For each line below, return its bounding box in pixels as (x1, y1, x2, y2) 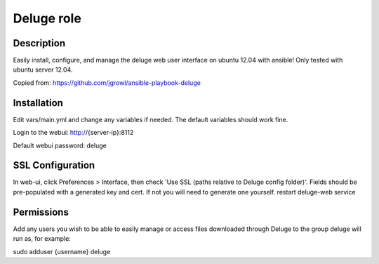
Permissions (13, 206, 69, 218)
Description (13, 37, 66, 49)
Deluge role (13, 11, 82, 26)
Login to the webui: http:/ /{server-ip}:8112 (13, 128, 134, 137)
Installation (13, 97, 63, 109)
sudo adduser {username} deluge (13, 247, 111, 256)
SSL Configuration (13, 159, 95, 171)
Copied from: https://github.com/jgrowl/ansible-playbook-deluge (13, 78, 201, 87)
